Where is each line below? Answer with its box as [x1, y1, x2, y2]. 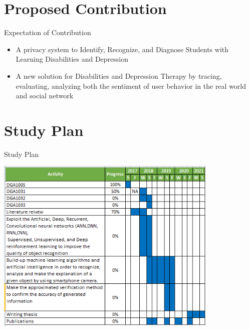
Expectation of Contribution [4, 27, 91, 38]
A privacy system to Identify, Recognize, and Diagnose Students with [16, 44, 229, 54]
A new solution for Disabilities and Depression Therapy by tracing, [16, 70, 222, 81]
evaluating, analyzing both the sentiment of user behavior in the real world [16, 80, 246, 91]
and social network [16, 90, 74, 101]
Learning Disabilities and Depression [16, 54, 129, 64]
